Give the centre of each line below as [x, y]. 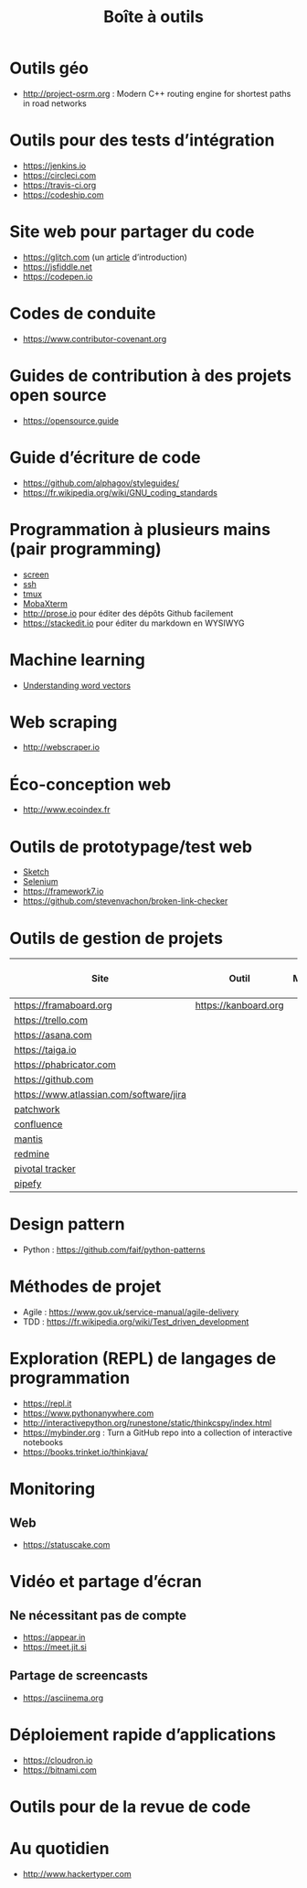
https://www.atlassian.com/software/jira [101, 1095]
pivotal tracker [45, 1169]
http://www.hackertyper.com [77, 1873]
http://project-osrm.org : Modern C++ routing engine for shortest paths [157, 93]
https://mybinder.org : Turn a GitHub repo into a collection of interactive [157, 1432]
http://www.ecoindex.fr [67, 810]
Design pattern [67, 1224]
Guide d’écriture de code [105, 457]
